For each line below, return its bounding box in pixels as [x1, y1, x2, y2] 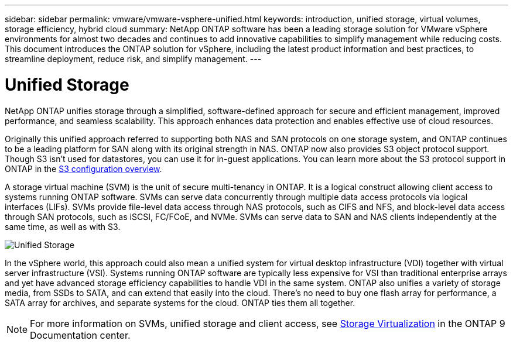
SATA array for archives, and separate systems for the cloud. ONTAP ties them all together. [5, 297, 355, 308]
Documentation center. [30, 329, 131, 341]
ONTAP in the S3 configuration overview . [5, 163, 162, 174]
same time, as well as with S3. [5, 221, 121, 232]
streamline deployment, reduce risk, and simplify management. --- [5, 54, 262, 64]
